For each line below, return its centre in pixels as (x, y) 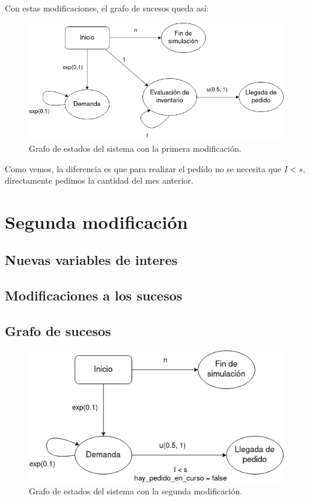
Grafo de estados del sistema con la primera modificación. (135, 148)
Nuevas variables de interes (91, 260)
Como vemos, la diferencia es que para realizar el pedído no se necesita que (143, 168)
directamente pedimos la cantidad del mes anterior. (99, 180)
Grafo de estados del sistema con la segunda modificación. (136, 491)
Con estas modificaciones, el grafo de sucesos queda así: (107, 8)
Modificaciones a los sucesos (94, 295)
